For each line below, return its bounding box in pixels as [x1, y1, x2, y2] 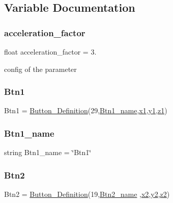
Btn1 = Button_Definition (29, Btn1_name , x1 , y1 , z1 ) [4, 105, 167, 116]
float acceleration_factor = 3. [4, 46, 97, 57]
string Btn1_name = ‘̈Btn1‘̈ [4, 147, 92, 158]
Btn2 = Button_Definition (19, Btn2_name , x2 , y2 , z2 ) [4, 189, 170, 199]
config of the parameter [4, 63, 77, 74]
